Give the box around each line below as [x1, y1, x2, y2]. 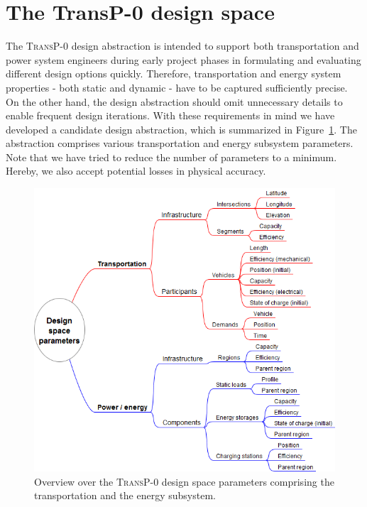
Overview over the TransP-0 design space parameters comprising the [34, 474, 334, 489]
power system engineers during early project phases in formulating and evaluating [6, 52, 361, 67]
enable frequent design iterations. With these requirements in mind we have [6, 108, 335, 123]
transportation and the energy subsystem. [34, 488, 216, 503]
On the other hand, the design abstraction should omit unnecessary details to [6, 94, 343, 109]
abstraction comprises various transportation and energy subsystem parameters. [6, 136, 354, 151]
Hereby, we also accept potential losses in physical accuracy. [6, 163, 266, 178]
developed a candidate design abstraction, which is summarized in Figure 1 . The [6, 121, 357, 136]
